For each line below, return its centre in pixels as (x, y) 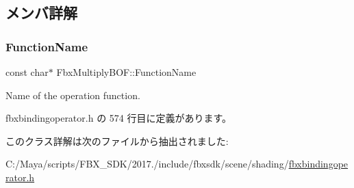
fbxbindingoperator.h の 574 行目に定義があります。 (119, 118)
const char (27, 72)
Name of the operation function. (73, 95)
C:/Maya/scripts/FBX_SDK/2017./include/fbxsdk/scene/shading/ (147, 164)
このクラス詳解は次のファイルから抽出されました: (117, 140)
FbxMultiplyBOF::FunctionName (126, 72)
